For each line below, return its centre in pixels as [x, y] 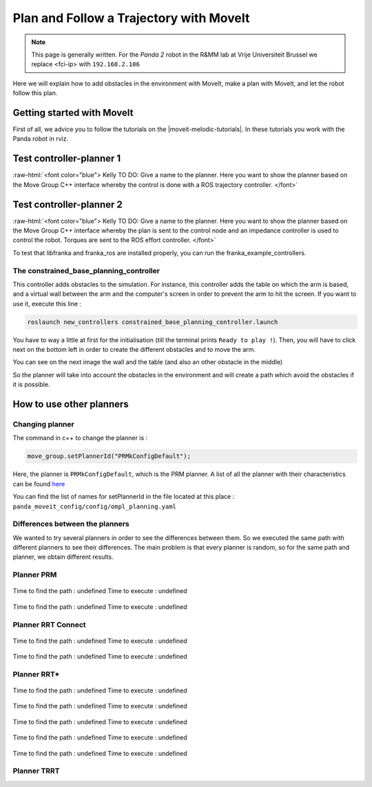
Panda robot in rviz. [41, 139]
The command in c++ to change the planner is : [80, 438]
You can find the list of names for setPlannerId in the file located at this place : [124, 497]
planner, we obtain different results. [63, 557]
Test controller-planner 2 [68, 205]
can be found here [39, 484]
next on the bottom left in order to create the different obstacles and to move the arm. [134, 350]
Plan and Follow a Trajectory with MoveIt [131, 18]
